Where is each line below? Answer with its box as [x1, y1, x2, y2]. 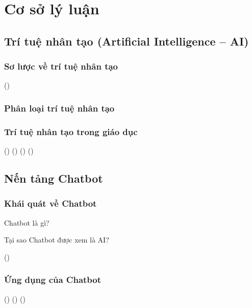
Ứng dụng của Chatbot [4, 273, 102, 286]
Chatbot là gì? [4, 217, 49, 228]
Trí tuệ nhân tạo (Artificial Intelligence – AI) [4, 33, 249, 49]
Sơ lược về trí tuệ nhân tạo [4, 60, 118, 73]
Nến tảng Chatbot [4, 170, 103, 186]
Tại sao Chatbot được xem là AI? [4, 234, 109, 245]
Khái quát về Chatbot [4, 197, 97, 210]
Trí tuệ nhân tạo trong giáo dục [4, 125, 138, 138]
